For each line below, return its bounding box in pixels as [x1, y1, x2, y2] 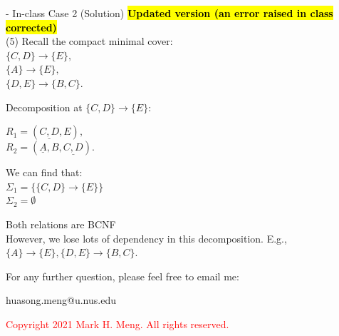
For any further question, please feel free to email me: [6, 268, 239, 283]
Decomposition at [6, 99, 83, 114]
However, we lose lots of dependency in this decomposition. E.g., [6, 230, 287, 245]
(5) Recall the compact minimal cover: [6, 34, 173, 49]
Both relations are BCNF [6, 216, 116, 231]
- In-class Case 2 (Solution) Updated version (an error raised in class [6, 6, 333, 20]
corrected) [6, 19, 57, 34]
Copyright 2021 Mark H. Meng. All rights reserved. [6, 316, 229, 331]
